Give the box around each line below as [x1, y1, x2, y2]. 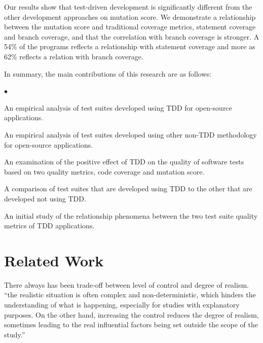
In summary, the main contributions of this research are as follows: [4, 68, 211, 79]
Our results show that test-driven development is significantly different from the [4, 2, 252, 12]
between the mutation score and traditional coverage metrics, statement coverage [4, 21, 256, 32]
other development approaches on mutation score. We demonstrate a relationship [4, 11, 256, 22]
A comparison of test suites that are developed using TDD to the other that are [4, 183, 252, 194]
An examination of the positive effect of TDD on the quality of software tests [4, 156, 244, 167]
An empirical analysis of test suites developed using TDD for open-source [4, 102, 232, 113]
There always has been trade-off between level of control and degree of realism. [4, 279, 249, 290]
